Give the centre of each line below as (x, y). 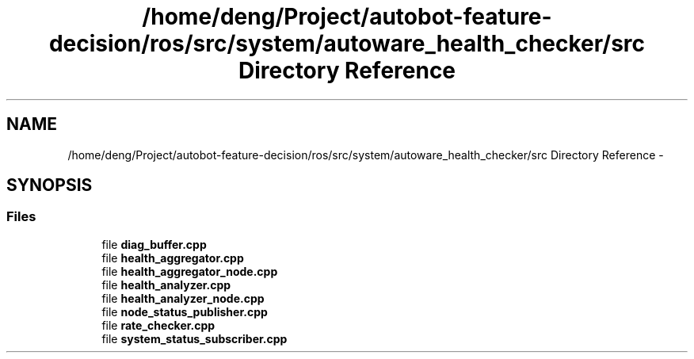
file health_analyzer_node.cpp (183, 298)
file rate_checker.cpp (158, 325)
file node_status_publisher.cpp (185, 311)
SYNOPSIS (50, 185)
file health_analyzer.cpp (166, 285)
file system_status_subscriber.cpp (194, 338)
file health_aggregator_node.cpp (190, 271)
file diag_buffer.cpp (154, 244)
